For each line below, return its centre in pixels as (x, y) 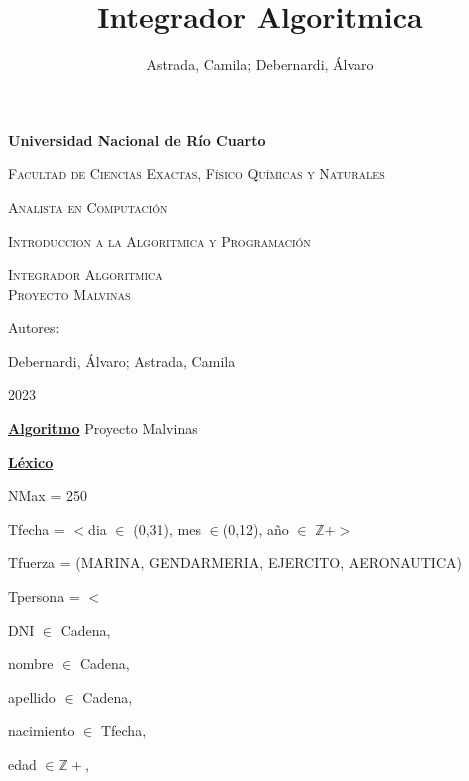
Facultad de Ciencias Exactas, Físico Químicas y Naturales (196, 173)
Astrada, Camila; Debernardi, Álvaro (260, 64)
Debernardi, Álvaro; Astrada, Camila (122, 360)
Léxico (31, 461)
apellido (32, 696)
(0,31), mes (167, 528)
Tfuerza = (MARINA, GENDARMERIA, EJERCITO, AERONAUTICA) (235, 562)
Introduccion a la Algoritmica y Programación (159, 240)
